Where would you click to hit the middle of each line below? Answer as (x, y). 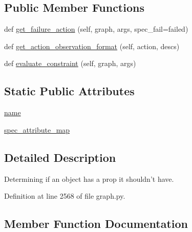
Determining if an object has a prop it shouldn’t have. (89, 178)
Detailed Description (60, 157)
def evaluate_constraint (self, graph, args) (70, 63)
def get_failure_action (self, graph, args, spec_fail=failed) (96, 29)
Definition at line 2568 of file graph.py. (65, 196)
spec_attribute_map (37, 129)
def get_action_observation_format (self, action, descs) (92, 46)
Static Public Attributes (69, 91)
